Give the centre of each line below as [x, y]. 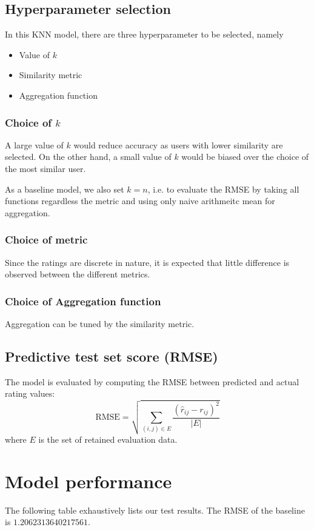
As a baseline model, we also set [65, 189]
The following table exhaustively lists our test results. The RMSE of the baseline [155, 510]
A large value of [34, 144]
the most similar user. [45, 168]
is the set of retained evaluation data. [108, 439]
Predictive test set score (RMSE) [112, 356]
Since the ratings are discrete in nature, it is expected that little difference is [147, 262]
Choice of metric [46, 240]
